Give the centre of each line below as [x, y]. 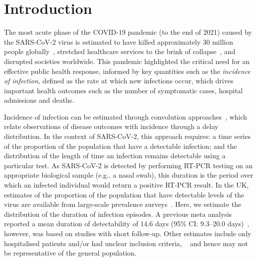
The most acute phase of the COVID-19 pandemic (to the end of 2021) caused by [128, 32]
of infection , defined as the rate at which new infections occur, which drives [119, 81]
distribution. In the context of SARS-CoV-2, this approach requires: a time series [127, 136]
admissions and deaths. [39, 100]
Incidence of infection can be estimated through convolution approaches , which [126, 116]
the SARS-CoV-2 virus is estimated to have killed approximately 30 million [119, 41]
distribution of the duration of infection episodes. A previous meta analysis [118, 214]
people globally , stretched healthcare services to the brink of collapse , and [120, 51]
